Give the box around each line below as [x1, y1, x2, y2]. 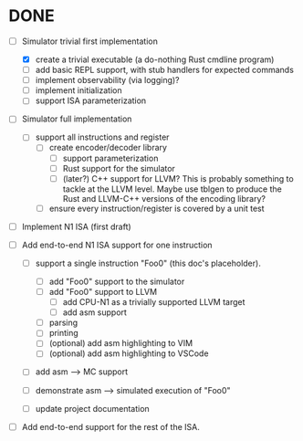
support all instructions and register [35, 131, 170, 142]
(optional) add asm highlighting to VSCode [48, 348, 209, 359]
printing [48, 328, 78, 339]
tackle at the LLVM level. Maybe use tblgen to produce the [62, 184, 282, 194]
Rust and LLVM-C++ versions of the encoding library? [62, 193, 266, 204]
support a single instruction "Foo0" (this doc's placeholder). [35, 257, 261, 268]
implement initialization [35, 85, 122, 96]
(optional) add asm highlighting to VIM [48, 338, 193, 349]
